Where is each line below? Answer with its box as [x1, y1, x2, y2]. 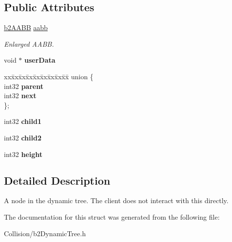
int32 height [4, 149, 43, 159]
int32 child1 [4, 116, 41, 126]
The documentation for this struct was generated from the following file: [4, 211, 220, 222]
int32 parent [4, 81, 43, 91]
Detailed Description [4, 173, 111, 188]
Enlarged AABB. [4, 38, 54, 49]
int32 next [4, 90, 37, 101]
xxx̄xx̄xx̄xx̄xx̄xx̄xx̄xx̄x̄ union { [4, 71, 94, 81]
